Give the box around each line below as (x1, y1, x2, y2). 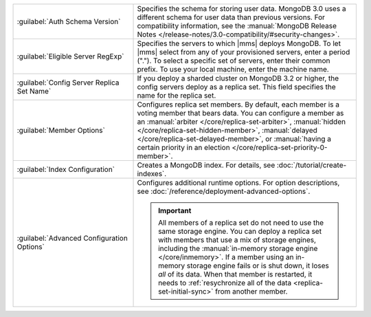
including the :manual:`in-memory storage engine (158, 244, 318, 253)
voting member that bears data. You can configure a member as (137, 109, 344, 118)
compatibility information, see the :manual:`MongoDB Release (137, 21, 337, 30)
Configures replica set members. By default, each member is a (137, 100, 340, 109)
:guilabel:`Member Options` (16, 126, 106, 135)
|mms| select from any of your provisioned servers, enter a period (137, 47, 350, 56)
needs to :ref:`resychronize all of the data (158, 278, 292, 287)
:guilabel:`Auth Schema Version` (16, 17, 121, 26)
